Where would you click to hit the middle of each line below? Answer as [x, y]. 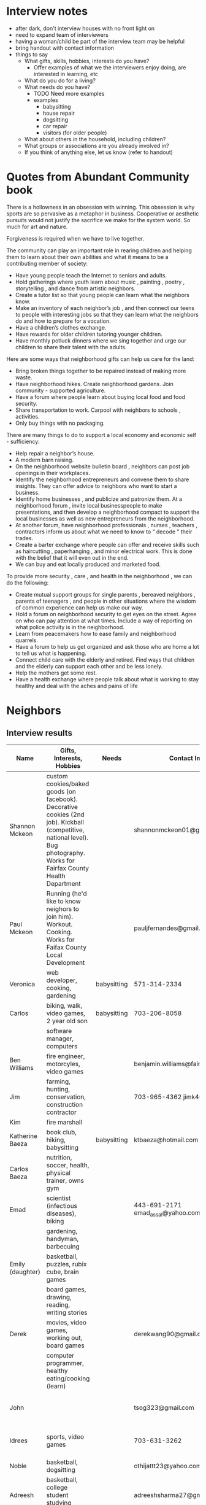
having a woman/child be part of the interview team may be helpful [100, 41]
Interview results [39, 733]
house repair [59, 113]
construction [65, 1104]
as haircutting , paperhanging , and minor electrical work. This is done [104, 551]
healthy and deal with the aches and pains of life [76, 686]
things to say [31, 54]
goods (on [61, 791]
